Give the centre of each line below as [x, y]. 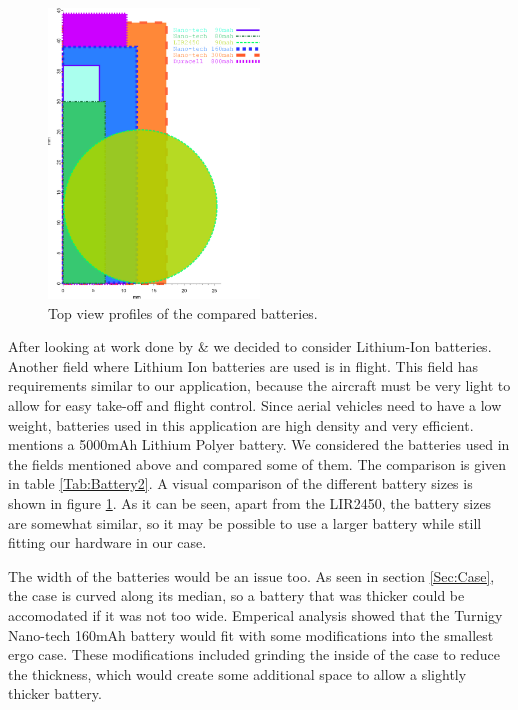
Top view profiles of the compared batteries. [183, 312]
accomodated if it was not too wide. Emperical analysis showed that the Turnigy [255, 614]
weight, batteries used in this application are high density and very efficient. [241, 424]
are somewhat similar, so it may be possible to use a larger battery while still [245, 522]
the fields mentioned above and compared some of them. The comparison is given [257, 463]
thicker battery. [55, 693]
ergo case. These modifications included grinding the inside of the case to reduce [254, 654]
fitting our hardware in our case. [107, 542]
